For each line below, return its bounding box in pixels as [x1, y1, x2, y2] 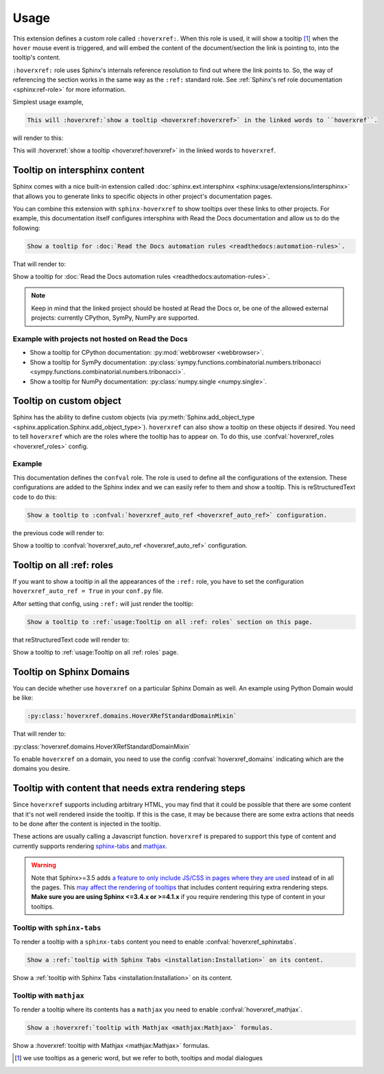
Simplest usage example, [12, 97, 84, 106]
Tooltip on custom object [12, 395, 121, 407]
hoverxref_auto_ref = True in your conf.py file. [12, 587, 164, 595]
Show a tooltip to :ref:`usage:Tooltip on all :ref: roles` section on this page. [27, 618, 313, 626]
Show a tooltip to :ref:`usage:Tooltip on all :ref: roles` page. [12, 648, 179, 656]
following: [12, 224, 40, 232]
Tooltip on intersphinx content [12, 165, 145, 176]
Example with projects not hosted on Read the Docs [12, 334, 188, 344]
